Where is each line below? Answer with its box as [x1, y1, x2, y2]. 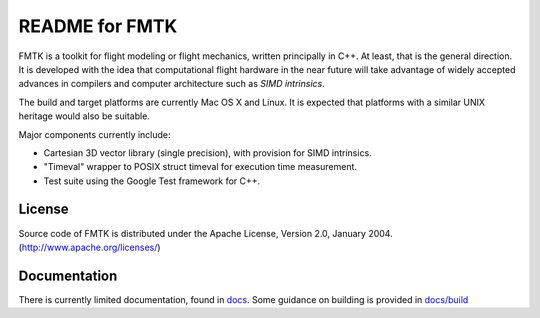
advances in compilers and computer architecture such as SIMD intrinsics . [18, 78, 325, 90]
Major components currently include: [18, 128, 171, 140]
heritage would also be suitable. [18, 110, 150, 122]
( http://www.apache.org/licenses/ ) [18, 241, 161, 253]
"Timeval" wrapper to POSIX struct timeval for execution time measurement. [43, 161, 358, 173]
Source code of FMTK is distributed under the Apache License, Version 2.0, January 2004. [18, 227, 394, 239]
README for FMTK [18, 15, 178, 37]
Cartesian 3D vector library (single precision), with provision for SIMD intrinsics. [43, 146, 372, 159]
